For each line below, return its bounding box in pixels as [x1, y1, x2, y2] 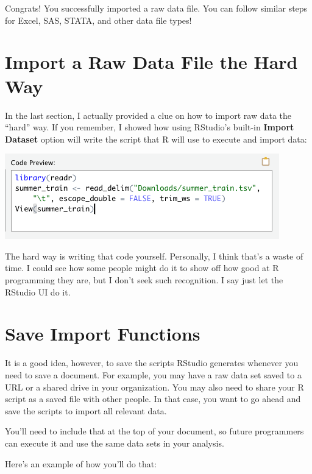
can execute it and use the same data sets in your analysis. [5, 436, 224, 449]
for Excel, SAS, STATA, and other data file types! [5, 13, 192, 26]
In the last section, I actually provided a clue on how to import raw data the [5, 108, 292, 121]
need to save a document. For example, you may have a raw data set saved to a [5, 368, 302, 381]
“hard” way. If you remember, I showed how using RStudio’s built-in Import [5, 121, 294, 133]
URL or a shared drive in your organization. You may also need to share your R [5, 380, 304, 393]
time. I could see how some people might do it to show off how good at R [5, 261, 279, 274]
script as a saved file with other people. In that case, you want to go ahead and [5, 392, 301, 405]
